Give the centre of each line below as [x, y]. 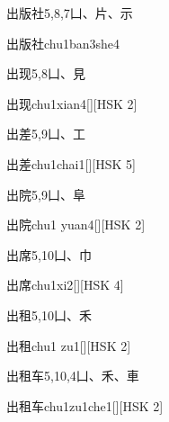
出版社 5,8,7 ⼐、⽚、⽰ [70, 13]
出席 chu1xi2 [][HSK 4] [65, 285]
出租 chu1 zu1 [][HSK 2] [69, 345]
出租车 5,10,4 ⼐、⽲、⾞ [73, 376]
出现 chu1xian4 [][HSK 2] [72, 103]
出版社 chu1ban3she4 [63, 43]
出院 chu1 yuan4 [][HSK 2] [76, 224]
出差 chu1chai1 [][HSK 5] [71, 163]
